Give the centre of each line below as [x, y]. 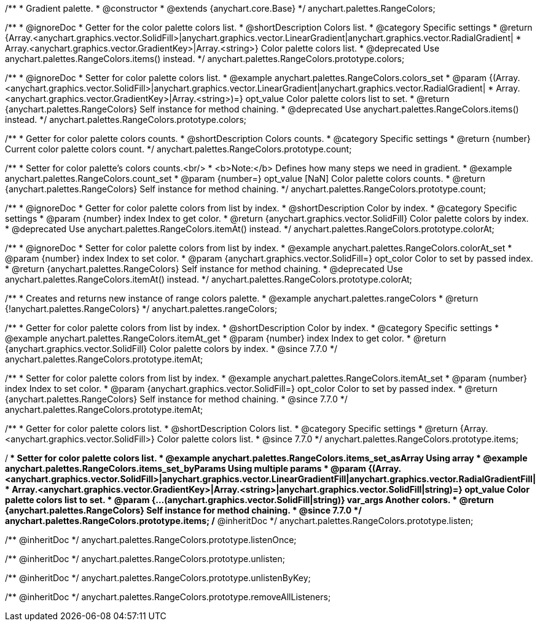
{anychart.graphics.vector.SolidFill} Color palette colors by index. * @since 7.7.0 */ [171, 349]
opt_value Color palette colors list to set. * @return [347, 99]
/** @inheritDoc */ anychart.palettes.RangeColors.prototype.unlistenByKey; [158, 578]
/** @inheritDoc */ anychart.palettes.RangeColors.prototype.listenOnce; [151, 540]
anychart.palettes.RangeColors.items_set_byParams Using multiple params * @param [186, 468]
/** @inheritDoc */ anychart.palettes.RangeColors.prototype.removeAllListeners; [168, 597]
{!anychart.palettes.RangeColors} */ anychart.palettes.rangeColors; [141, 309]
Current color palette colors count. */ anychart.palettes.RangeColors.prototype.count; [178, 149]
